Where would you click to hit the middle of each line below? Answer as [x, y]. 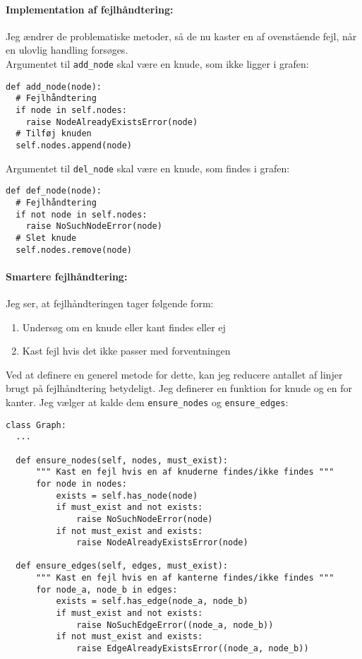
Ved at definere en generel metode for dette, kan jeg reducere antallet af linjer [174, 374]
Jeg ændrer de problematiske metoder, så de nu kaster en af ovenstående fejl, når [181, 36]
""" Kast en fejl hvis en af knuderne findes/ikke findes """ [185, 472]
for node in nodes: [81, 483]
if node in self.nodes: [71, 110]
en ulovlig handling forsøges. [67, 50]
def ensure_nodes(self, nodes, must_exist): [122, 460]
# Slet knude [46, 238]
